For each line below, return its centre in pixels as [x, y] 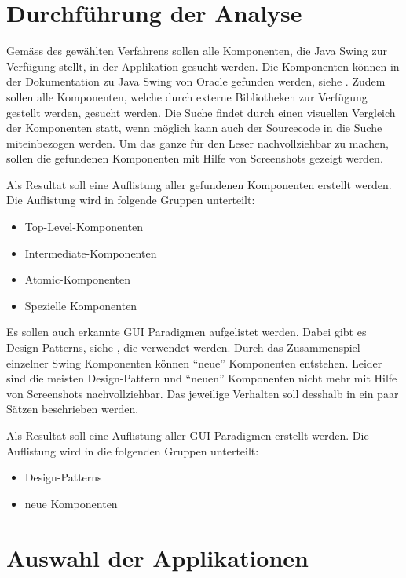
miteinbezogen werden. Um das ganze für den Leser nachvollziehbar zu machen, [198, 143]
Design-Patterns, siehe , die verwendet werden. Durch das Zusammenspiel [183, 348]
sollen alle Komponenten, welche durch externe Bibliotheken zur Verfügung [187, 96]
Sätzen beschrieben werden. [73, 409]
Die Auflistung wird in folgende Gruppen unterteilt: [131, 200]
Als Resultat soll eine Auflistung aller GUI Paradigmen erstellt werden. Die [188, 435]
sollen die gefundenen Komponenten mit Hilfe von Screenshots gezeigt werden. [195, 158]
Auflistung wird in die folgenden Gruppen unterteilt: [133, 450]
